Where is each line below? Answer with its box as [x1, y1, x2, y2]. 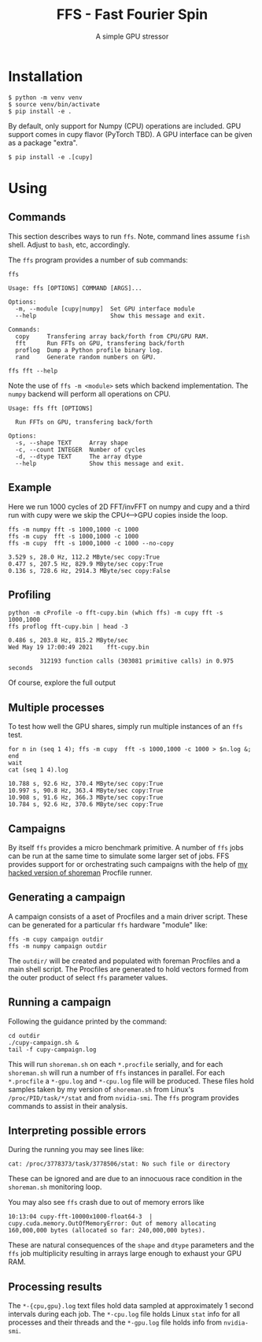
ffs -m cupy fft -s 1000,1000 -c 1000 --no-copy [8, 539, 175, 547]
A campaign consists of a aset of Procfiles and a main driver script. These [8, 912, 248, 921]
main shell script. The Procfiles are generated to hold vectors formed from [8, 964, 249, 974]
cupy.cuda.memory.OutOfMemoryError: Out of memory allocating [8, 1220, 216, 1228]
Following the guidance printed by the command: [8, 1017, 168, 1026]
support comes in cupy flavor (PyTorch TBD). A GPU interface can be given [8, 129, 253, 139]
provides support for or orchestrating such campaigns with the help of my [8, 859, 248, 868]
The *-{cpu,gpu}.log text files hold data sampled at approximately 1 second [8, 1301, 254, 1310]
